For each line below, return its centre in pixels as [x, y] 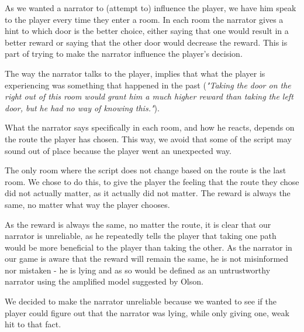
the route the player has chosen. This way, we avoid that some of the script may [148, 138]
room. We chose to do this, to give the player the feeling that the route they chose [152, 181]
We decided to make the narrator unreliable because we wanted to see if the [141, 301]
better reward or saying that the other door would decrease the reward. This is [146, 42]
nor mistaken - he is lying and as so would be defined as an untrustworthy [138, 270]
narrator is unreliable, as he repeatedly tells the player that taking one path [141, 236]
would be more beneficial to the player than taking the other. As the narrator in [148, 247]
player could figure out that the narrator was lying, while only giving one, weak [147, 312]
